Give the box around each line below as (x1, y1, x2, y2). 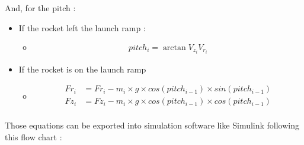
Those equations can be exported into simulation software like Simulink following (5, 119, 300, 131)
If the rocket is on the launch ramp (18, 62, 146, 75)
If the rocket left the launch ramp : (18, 21, 146, 34)
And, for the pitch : (5, 2, 76, 14)
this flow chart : (5, 131, 62, 143)
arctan (162, 43, 186, 52)
